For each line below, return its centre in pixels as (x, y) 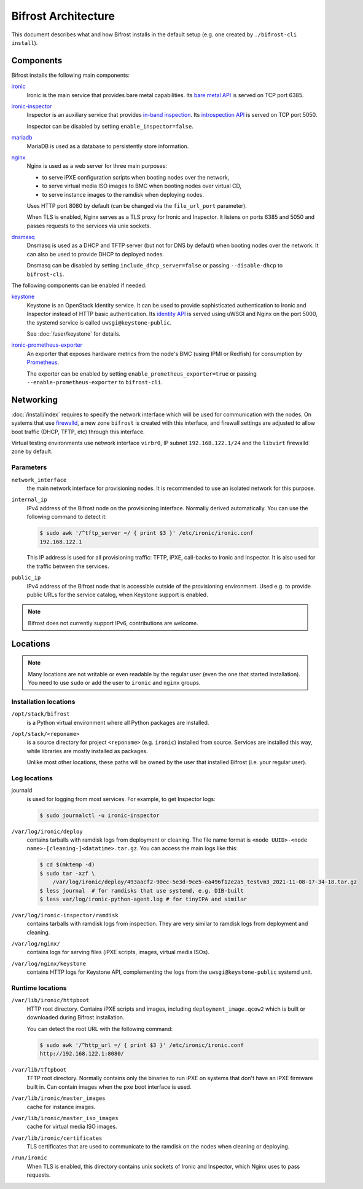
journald (22, 791)
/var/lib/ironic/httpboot (50, 1000)
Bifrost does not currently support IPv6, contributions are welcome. (113, 623)
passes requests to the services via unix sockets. (89, 226)
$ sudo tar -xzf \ (67, 873)
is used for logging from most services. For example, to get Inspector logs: (121, 799)
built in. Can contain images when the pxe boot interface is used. (109, 1087)
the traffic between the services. (68, 566)
